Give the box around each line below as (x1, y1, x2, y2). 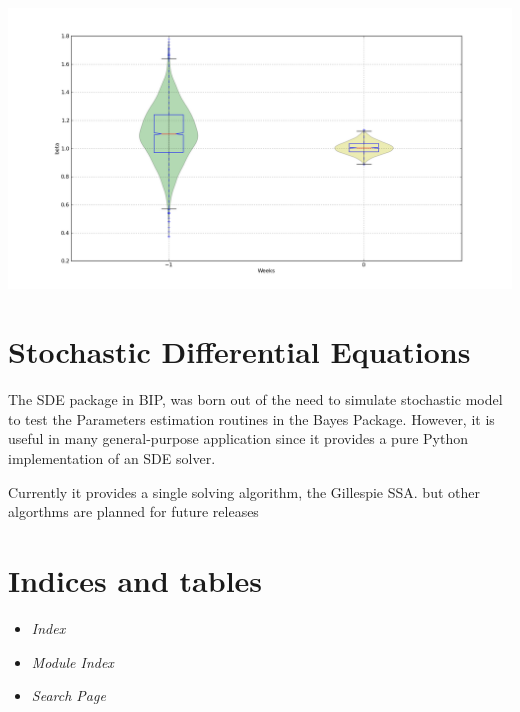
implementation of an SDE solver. (8, 448, 216, 469)
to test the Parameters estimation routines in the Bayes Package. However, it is (8, 408, 495, 429)
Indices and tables (8, 560, 263, 601)
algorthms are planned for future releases (8, 501, 259, 522)
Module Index (31, 651, 114, 672)
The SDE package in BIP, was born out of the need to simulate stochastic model (8, 389, 503, 410)
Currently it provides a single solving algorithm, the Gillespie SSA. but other (8, 481, 480, 502)
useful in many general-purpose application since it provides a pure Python (8, 428, 468, 449)
